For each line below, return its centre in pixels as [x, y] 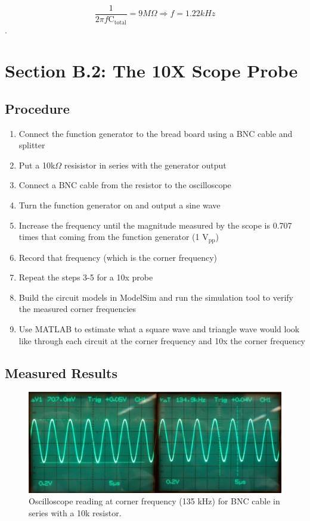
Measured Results [61, 372]
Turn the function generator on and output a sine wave [120, 205]
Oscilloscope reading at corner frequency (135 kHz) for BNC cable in [154, 501]
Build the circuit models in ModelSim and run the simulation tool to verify [156, 297]
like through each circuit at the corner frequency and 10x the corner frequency [162, 340]
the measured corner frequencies [77, 309]
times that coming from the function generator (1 [109, 237]
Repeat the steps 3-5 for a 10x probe [86, 277]
